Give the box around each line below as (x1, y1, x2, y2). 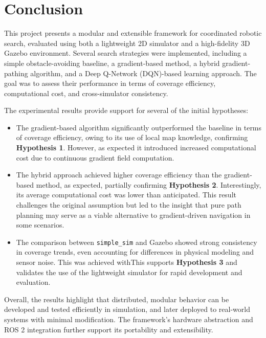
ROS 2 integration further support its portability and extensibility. (4, 324, 213, 334)
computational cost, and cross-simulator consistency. (4, 87, 168, 98)
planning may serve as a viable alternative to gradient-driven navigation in (16, 209, 251, 220)
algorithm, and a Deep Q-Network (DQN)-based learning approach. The (30, 67, 257, 78)
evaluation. (16, 277, 51, 287)
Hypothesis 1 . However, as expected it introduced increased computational (16, 142, 256, 153)
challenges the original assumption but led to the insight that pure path (16, 199, 241, 210)
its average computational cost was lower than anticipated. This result (16, 189, 236, 200)
